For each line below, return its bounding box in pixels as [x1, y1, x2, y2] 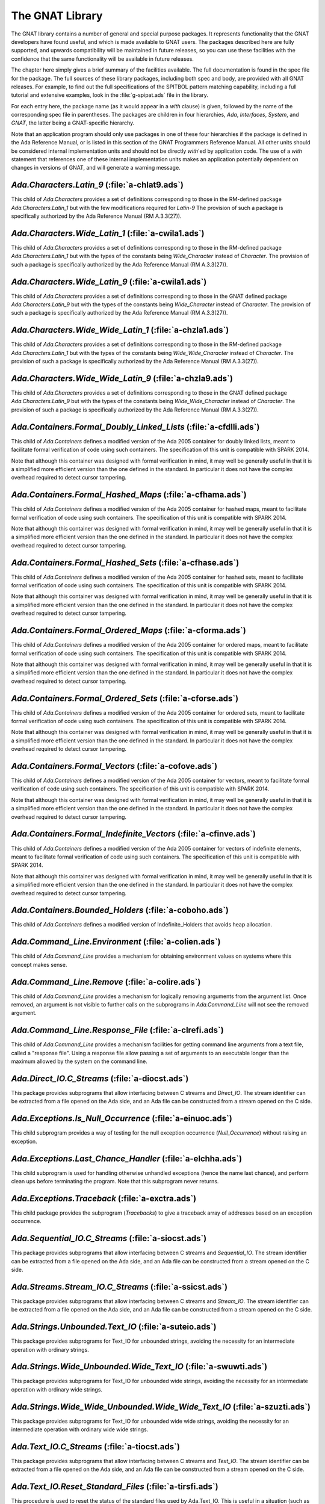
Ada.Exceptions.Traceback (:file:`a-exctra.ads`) [11, 1193, 197, 1203]
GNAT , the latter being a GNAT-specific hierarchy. [11, 119, 135, 126]
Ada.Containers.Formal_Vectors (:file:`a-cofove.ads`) [11, 761, 218, 771]
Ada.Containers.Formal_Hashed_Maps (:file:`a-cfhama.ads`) [11, 490, 247, 500]
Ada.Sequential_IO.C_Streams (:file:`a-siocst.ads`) [11, 1233, 207, 1244]
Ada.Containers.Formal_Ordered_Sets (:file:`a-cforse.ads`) [11, 693, 239, 703]
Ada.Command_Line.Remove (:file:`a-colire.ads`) [11, 976, 201, 987]
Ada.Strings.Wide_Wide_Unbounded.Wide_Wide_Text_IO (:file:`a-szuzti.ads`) [11, 1402, 311, 1412]
